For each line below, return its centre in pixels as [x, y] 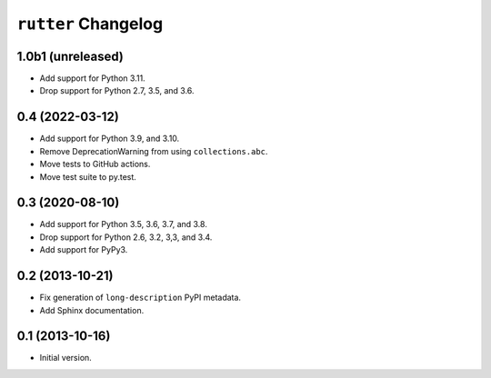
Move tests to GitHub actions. [95, 164]
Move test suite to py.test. [88, 176]
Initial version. [66, 358]
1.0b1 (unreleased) [70, 56]
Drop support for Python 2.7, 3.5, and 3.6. [117, 91]
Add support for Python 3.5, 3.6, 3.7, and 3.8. [124, 224]
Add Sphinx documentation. [92, 310]
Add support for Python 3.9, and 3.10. [110, 139]
